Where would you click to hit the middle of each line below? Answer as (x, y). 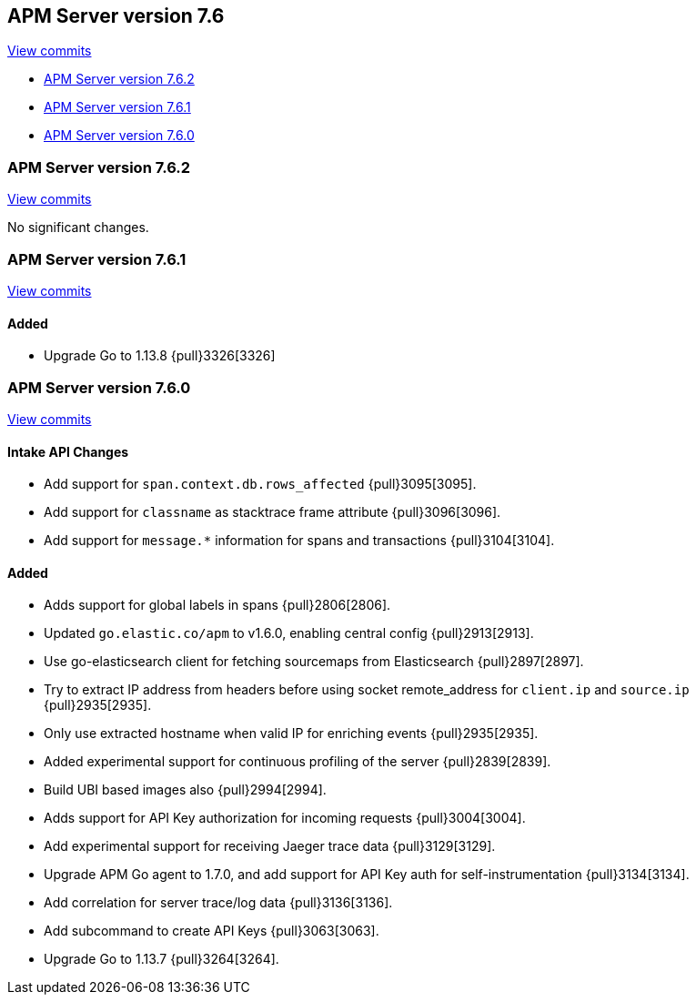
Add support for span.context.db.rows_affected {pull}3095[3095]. (260, 484)
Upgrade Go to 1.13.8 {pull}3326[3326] (160, 356)
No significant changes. (78, 228)
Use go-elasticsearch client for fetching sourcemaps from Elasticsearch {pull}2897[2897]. (314, 662)
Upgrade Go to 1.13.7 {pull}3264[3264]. (161, 959)
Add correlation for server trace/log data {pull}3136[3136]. (218, 903)
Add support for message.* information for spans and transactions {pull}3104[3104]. (299, 541)
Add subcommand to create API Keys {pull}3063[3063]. (212, 931)
